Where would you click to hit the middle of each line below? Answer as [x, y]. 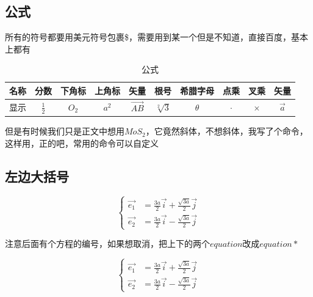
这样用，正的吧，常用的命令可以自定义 [82, 143]
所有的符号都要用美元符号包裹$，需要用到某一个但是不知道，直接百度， [148, 37]
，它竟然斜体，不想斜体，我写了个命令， [227, 131]
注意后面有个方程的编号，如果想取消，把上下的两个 [107, 244]
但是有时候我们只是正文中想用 [65, 131]
